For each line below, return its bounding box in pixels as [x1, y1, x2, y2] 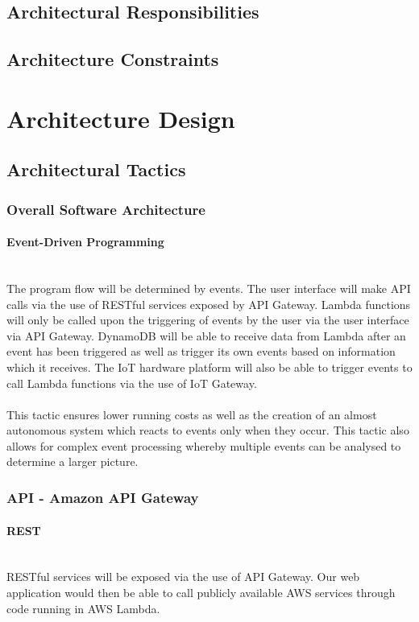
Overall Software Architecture [6, 199, 205, 219]
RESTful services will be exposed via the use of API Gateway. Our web [6, 568, 360, 585]
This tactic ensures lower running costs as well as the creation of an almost [6, 406, 377, 422]
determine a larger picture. [6, 453, 139, 470]
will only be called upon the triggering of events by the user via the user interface [6, 311, 409, 328]
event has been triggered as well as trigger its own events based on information [6, 343, 396, 360]
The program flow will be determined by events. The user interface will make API [6, 279, 411, 296]
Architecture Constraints [6, 47, 219, 72]
